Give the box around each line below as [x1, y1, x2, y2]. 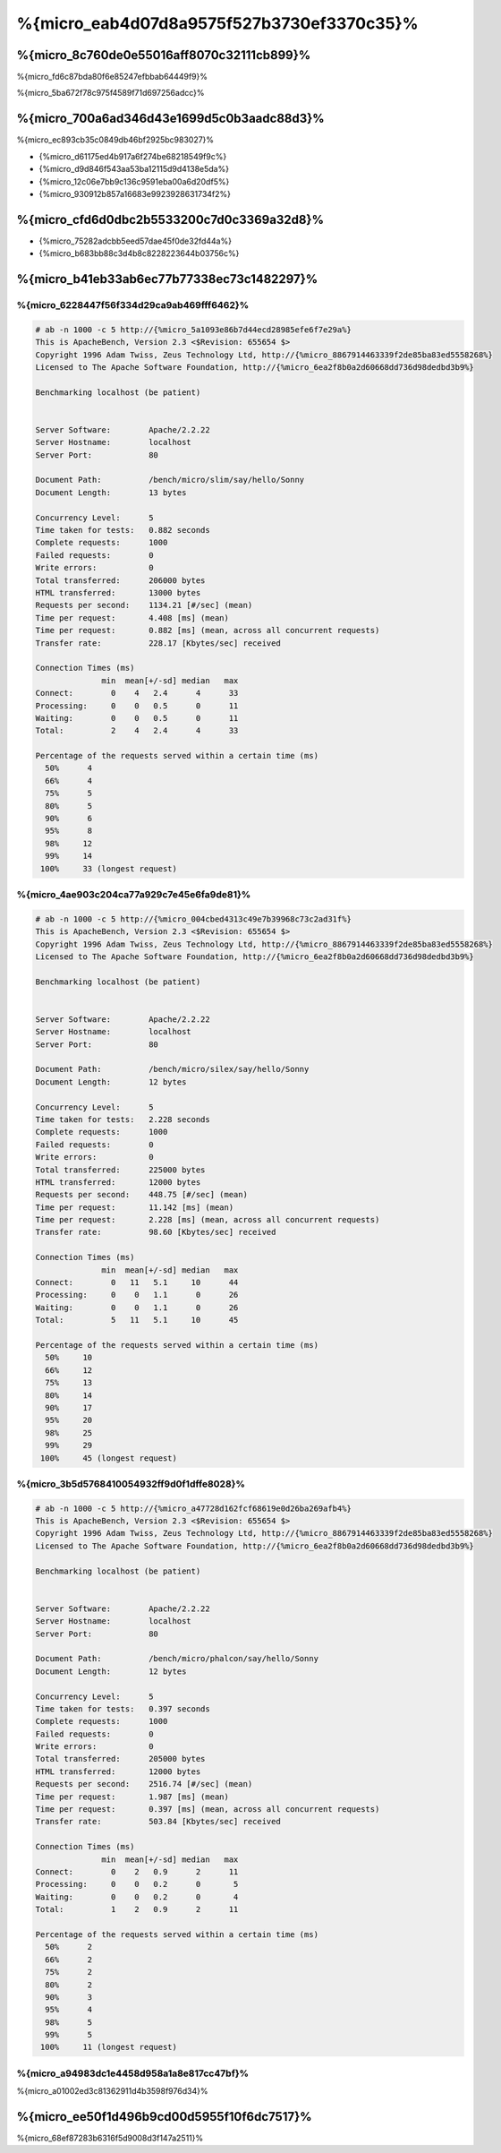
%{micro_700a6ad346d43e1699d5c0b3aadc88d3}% [16, 111, 326, 126]
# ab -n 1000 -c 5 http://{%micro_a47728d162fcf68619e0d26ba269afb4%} [35, 1503, 352, 1514]
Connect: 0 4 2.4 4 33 [35, 688, 239, 699]
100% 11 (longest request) [40, 2042, 178, 2053]
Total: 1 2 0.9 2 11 [35, 1904, 239, 1915]
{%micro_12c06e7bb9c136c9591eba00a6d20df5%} [38, 176, 230, 187]
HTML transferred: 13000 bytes [35, 588, 201, 597]
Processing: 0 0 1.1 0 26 [35, 1290, 239, 1300]
